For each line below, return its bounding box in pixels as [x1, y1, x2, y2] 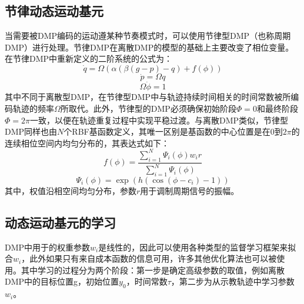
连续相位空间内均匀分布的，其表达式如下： [5, 136, 169, 149]
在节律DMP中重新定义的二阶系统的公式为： [5, 52, 173, 65]
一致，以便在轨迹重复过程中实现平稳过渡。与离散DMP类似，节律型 [29, 113, 289, 126]
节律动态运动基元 [5, 2, 103, 20]
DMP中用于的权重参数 [5, 240, 91, 253]
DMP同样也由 [5, 125, 58, 138]
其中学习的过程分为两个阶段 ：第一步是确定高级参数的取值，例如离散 [21, 263, 285, 276]
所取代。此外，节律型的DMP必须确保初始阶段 [60, 102, 236, 115]
